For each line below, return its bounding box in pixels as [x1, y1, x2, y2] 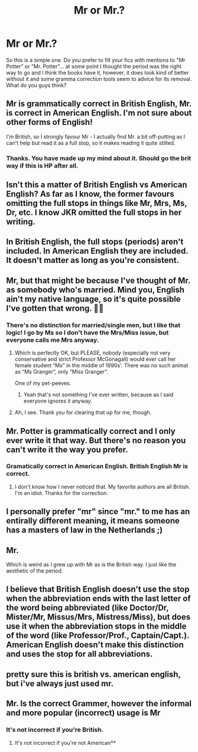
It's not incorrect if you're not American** [14, 739, 116, 746]
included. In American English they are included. [6, 246, 189, 256]
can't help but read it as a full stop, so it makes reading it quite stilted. [6, 139, 176, 146]
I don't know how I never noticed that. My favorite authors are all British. [14, 483, 190, 490]
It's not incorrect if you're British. [6, 726, 104, 734]
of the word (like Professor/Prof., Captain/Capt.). [6, 631, 190, 641]
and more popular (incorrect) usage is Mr [6, 708, 161, 718]
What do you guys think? [6, 81, 67, 89]
